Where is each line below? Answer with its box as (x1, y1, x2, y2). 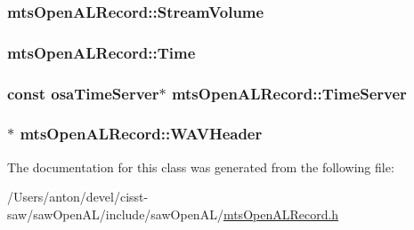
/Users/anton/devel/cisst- (7, 187, 149, 206)
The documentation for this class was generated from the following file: (7, 157, 394, 176)
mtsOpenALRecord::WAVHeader (20, 123, 263, 145)
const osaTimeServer (7, 82, 159, 104)
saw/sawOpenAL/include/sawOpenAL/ (7, 204, 223, 223)
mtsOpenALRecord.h (223, 204, 339, 223)
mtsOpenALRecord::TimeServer (171, 82, 407, 104)
